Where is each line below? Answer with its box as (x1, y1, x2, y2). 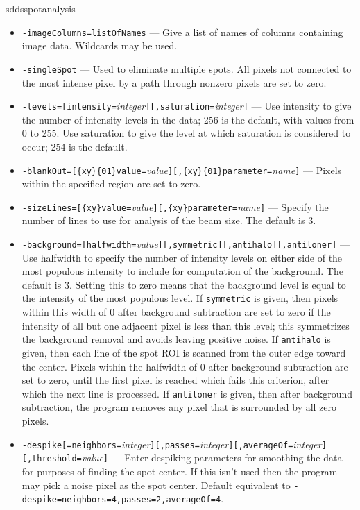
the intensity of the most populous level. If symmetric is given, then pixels (22, 291, 338, 305)
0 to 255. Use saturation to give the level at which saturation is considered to (22, 126, 351, 140)
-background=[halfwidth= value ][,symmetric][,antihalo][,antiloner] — (22, 237, 350, 251)
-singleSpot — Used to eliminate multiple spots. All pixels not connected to (22, 61, 352, 76)
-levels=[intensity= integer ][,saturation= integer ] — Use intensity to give (22, 99, 352, 113)
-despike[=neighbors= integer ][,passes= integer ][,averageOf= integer (22, 436, 322, 451)
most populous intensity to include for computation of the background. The (22, 264, 343, 278)
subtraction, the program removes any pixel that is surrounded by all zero (22, 400, 337, 414)
